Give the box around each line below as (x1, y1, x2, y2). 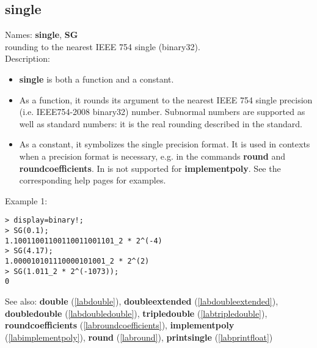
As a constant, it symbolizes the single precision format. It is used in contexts (19, 138, 310, 150)
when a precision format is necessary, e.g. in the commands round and (19, 149, 285, 162)
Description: (5, 52, 50, 65)
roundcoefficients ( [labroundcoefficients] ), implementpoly (5, 319, 235, 331)
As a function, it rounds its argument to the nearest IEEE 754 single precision (19, 93, 313, 106)
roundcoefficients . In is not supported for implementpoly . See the (19, 161, 281, 174)
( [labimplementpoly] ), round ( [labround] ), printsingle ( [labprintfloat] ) (5, 330, 273, 343)
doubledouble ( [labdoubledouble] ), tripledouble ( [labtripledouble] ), (5, 306, 268, 319)
